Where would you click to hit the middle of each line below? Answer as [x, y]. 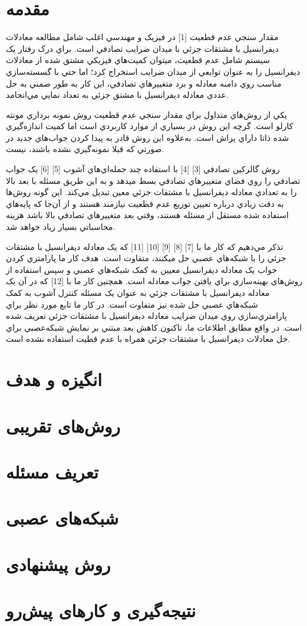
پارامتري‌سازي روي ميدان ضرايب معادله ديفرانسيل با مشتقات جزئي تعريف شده [147, 316]
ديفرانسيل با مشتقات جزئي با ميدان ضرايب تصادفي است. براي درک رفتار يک [142, 48]
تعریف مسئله [52, 471]
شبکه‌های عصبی [62, 518]
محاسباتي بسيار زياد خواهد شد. [61, 227]
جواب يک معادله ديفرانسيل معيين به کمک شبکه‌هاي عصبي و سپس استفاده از [142, 269]
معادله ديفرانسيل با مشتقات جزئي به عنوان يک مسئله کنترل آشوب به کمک [138, 292]
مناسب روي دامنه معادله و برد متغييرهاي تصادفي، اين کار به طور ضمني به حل [144, 83]
